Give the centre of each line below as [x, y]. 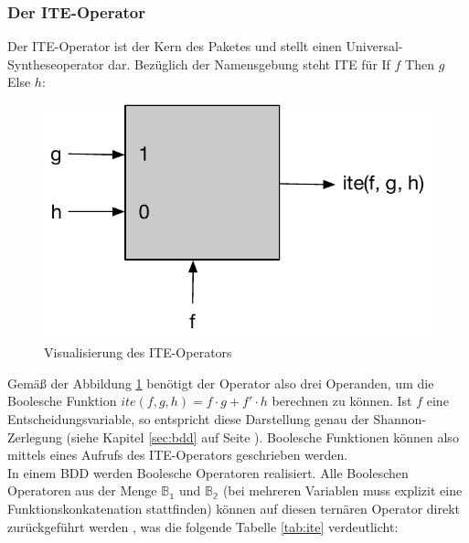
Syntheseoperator [56, 64]
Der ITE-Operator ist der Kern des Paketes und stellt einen [175, 46]
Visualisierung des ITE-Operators [138, 352]
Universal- [374, 46]
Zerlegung [35, 437]
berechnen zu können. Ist [342, 401]
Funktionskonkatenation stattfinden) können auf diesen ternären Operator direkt [234, 508]
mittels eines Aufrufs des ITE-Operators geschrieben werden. [178, 455]
